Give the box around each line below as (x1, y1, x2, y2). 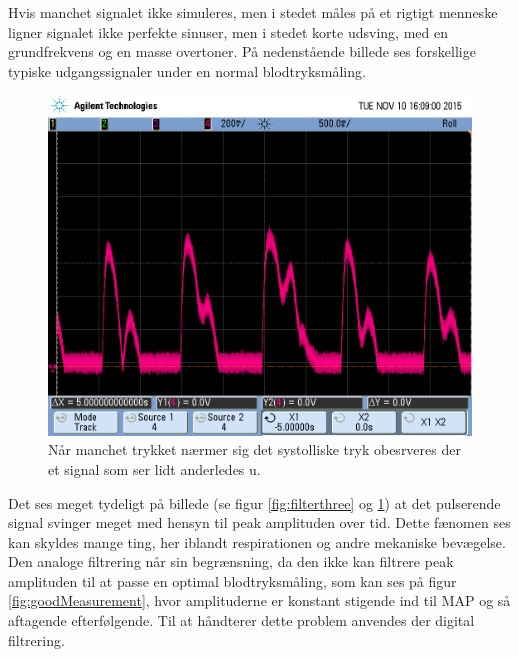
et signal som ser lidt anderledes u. (48, 458, 261, 479)
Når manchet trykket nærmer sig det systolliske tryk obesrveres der (48, 439, 461, 460)
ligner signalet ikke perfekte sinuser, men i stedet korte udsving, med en (8, 21, 448, 42)
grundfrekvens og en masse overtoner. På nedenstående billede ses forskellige (8, 41, 476, 62)
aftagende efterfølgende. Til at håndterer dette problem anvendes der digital (8, 610, 475, 631)
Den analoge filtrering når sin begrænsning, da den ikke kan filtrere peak (8, 551, 454, 572)
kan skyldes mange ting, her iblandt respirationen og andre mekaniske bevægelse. (8, 531, 506, 552)
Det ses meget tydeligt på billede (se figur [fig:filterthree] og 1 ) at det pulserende (8, 492, 501, 513)
